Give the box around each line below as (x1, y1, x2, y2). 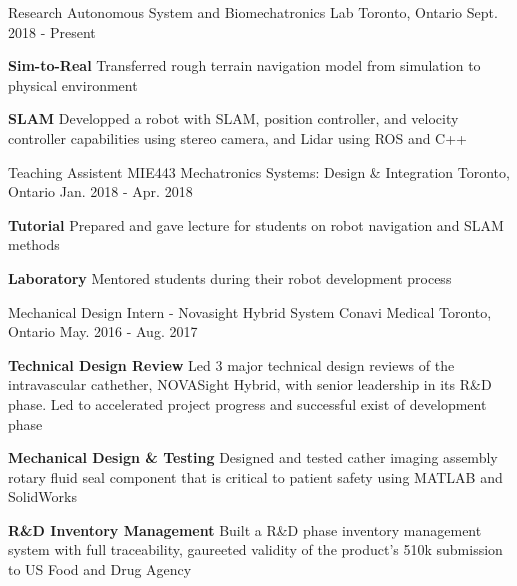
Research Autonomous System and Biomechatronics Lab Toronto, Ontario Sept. (8, 2, 498, 22)
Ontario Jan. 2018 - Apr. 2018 (8, 181, 193, 202)
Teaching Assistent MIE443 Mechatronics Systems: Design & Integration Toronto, (8, 161, 510, 182)
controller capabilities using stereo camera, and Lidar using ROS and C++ (8, 127, 468, 148)
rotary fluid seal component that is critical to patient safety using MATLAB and (8, 466, 503, 487)
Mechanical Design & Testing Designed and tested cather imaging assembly (8, 447, 498, 468)
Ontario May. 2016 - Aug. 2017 (8, 321, 198, 342)
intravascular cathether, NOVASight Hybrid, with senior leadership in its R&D (8, 374, 492, 395)
